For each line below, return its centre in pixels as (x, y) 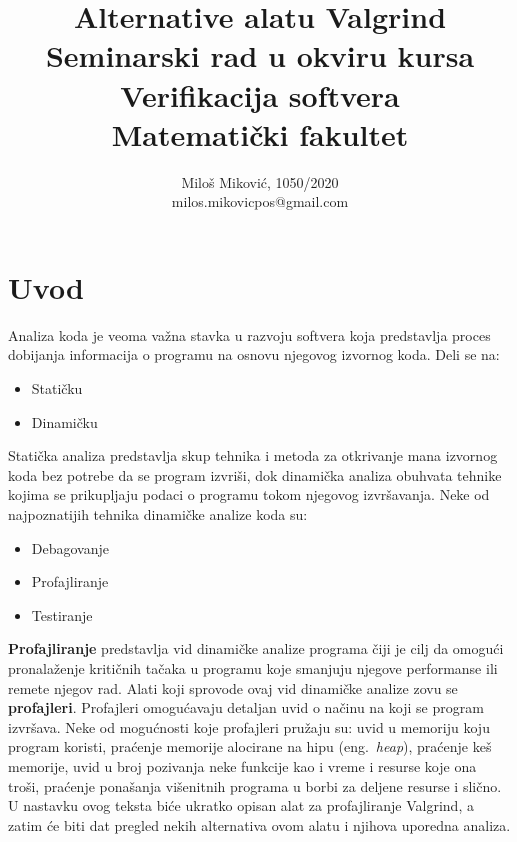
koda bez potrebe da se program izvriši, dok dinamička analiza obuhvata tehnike (255, 474)
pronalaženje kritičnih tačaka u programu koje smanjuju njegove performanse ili (253, 667)
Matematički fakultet (260, 133)
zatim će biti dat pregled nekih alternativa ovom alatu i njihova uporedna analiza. (259, 824)
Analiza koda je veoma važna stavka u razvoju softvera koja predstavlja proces (249, 334)
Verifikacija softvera (260, 94)
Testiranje (62, 614)
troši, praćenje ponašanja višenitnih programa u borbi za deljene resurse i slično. (255, 785)
